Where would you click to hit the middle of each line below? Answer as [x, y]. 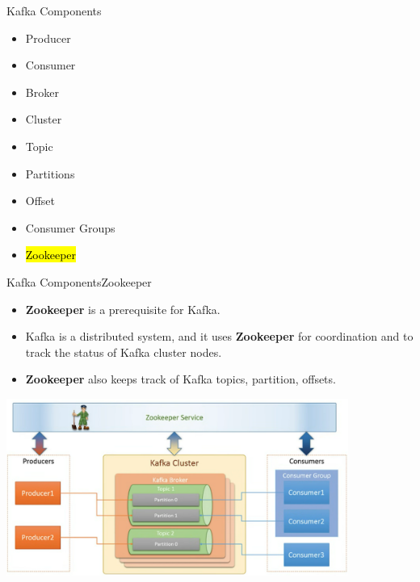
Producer [48, 38]
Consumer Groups [70, 227]
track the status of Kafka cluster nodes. [124, 352]
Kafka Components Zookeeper [79, 281]
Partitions [50, 173]
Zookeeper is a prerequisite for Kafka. [123, 309]
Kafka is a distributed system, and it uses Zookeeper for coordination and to [219, 336]
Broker [42, 92]
